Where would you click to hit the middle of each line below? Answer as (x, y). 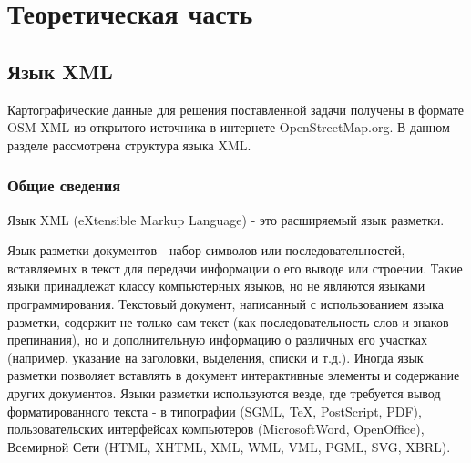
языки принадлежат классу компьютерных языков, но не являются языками (216, 286)
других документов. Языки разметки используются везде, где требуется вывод (224, 392)
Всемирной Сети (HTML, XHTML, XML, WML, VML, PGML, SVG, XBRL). (229, 446)
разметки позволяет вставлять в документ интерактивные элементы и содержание (234, 375)
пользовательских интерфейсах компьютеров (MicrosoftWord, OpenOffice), (216, 429)
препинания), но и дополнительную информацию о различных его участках (217, 340)
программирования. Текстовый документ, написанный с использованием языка (225, 303)
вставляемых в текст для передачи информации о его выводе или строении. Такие (235, 268)
